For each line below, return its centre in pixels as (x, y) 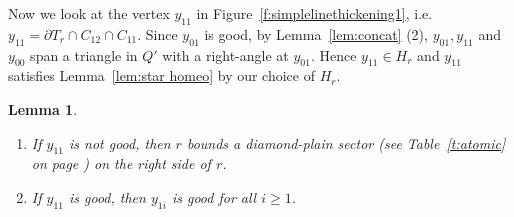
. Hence (333, 54)
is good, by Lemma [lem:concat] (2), (316, 33)
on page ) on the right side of (121, 163)
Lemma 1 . (43, 108)
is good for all (214, 196)
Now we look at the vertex (89, 13)
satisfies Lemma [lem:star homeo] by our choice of (161, 75)
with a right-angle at (225, 54)
